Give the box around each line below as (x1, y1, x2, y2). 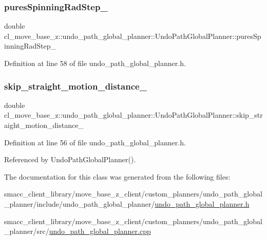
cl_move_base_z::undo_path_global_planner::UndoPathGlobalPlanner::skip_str (4, 110, 263, 120)
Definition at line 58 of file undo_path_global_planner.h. (4, 58, 186, 68)
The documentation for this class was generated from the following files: (4, 171, 231, 182)
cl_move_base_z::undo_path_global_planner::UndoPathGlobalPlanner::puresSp (4, 30, 261, 41)
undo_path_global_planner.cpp (49, 226, 151, 236)
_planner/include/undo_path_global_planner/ (4, 198, 155, 209)
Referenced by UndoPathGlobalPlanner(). (4, 154, 136, 165)
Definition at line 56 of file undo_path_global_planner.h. (4, 137, 186, 147)
